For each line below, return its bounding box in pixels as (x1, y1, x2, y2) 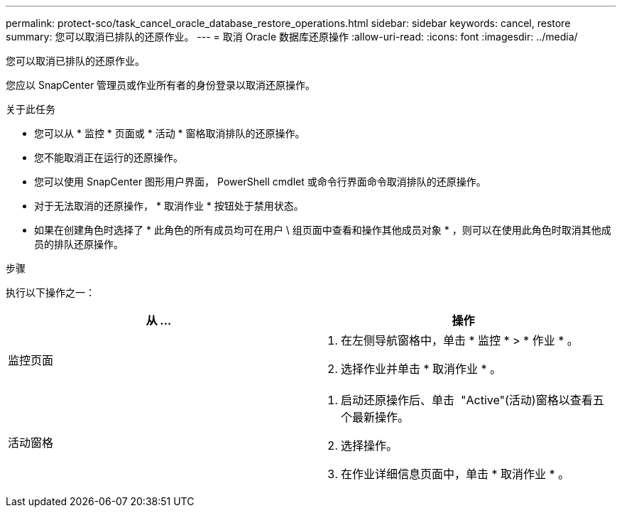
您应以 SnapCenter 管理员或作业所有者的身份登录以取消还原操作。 (6, 79, 316, 91)
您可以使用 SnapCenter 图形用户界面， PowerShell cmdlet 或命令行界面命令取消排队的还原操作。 (34, 175, 486, 188)
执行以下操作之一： (6, 286, 95, 298)
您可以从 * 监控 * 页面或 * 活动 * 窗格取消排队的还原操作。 (34, 127, 305, 139)
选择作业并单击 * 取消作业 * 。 (341, 362, 502, 376)
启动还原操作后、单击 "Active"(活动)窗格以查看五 (341, 393, 604, 407)
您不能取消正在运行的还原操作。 (34, 151, 183, 163)
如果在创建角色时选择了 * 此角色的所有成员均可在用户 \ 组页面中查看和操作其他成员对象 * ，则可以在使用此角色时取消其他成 (34, 224, 611, 236)
